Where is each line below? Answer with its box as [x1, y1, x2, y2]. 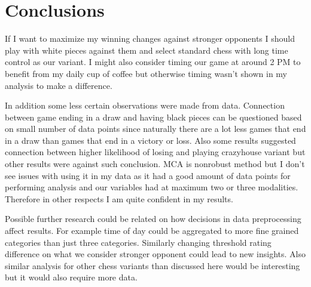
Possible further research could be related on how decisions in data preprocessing [5, 212, 301, 225]
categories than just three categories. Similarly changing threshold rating [5, 236, 272, 248]
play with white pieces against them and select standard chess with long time [5, 44, 288, 56]
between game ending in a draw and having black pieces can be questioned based [5, 110, 302, 123]
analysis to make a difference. [5, 79, 112, 91]
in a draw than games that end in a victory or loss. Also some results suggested [5, 134, 296, 146]
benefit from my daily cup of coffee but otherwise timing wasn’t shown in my [5, 67, 288, 79]
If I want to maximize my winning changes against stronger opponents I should [5, 32, 295, 45]
